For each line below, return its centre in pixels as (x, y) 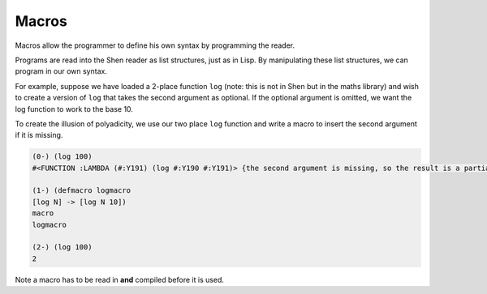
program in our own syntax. (61, 71)
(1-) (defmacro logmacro (82, 191)
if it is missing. (39, 135)
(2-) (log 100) (62, 247)
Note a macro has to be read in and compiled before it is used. (120, 279)
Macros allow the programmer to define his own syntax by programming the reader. (155, 45)
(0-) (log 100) (62, 157)
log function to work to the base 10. (74, 109)
